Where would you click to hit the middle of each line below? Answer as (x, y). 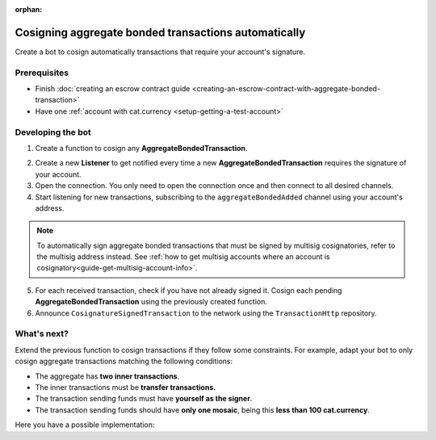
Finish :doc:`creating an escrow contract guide (113, 89)
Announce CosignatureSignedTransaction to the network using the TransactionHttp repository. (206, 313)
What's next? (42, 333)
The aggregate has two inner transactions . (107, 376)
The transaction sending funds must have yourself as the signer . (144, 399)
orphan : (29, 9)
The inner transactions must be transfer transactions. (126, 387)
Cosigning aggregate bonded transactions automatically (160, 32)
